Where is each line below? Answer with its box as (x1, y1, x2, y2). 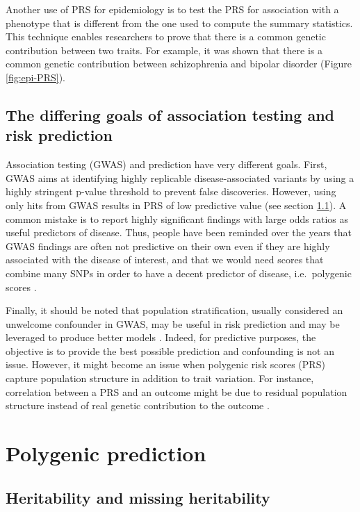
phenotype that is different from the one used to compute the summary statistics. (6, 15, 353, 30)
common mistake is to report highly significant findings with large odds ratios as (6, 211, 349, 226)
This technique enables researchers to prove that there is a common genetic (6, 29, 326, 44)
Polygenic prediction (6, 439, 206, 468)
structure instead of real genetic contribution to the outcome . (6, 398, 270, 413)
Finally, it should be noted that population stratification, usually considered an (6, 303, 343, 317)
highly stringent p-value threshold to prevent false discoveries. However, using (6, 184, 336, 199)
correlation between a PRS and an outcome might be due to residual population (6, 384, 347, 399)
